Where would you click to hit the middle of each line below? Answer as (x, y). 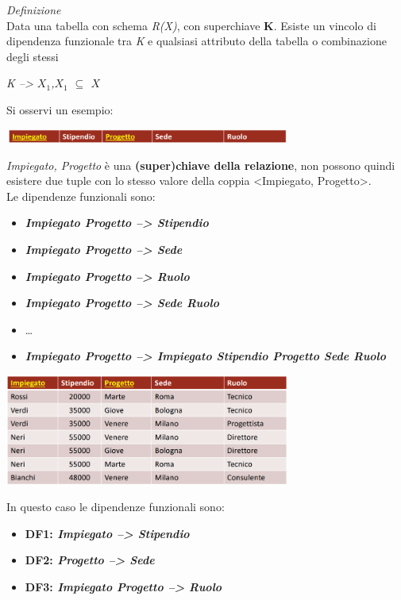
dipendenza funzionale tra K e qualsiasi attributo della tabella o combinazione (197, 41)
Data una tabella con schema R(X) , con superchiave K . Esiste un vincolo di (191, 25)
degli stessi (33, 56)
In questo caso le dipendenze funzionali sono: (116, 507)
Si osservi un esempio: (60, 109)
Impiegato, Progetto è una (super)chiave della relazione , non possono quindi (201, 165)
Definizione (34, 10)
